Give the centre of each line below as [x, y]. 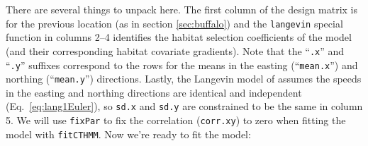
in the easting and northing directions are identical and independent [154, 92]
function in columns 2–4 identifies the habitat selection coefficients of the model [179, 37]
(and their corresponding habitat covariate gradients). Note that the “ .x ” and [175, 50]
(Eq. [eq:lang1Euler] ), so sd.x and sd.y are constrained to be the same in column [184, 106]
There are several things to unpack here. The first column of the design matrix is [182, 9]
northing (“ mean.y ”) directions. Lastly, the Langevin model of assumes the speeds [184, 79]
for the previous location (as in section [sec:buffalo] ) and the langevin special [174, 23]
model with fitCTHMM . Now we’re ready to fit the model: [128, 134]
